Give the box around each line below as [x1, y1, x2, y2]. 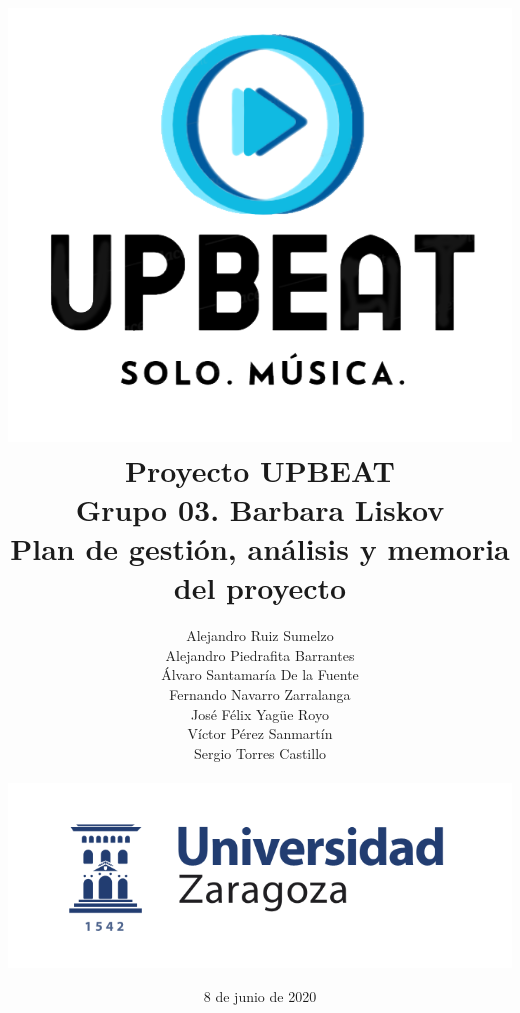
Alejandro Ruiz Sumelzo [186, 625, 334, 646]
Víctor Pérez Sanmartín [187, 723, 333, 744]
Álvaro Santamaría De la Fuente [161, 664, 359, 685]
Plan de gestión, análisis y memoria [10, 528, 510, 569]
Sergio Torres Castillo [193, 742, 327, 763]
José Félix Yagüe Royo [191, 703, 329, 724]
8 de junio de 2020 [203, 985, 317, 1006]
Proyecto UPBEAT [125, 449, 395, 490]
